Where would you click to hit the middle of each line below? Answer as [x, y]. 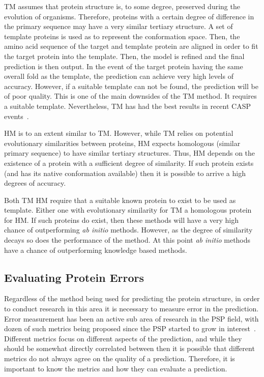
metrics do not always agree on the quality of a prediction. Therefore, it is [120, 358]
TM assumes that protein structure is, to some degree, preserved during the [122, 6]
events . [17, 116]
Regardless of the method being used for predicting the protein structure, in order [132, 298]
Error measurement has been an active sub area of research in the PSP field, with [131, 318]
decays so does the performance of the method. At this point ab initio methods [127, 240]
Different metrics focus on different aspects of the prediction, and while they [123, 338]
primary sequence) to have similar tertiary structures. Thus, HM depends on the [130, 153]
